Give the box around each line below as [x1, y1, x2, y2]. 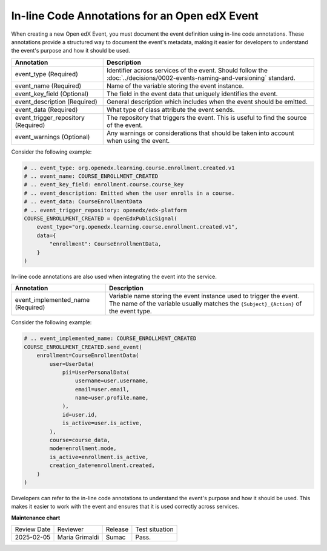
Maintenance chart [11, 514, 61, 521]
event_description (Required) [15, 97, 98, 106]
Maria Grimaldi [57, 533, 99, 541]
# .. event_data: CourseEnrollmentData [24, 198, 142, 205]
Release [105, 525, 129, 533]
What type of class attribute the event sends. [106, 105, 235, 114]
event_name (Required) [15, 82, 82, 90]
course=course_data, [49, 437, 111, 444]
